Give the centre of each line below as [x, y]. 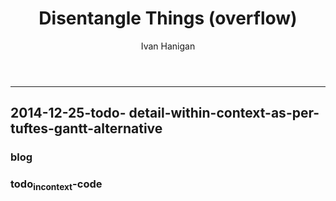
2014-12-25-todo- [68, 113]
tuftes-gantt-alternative [86, 128]
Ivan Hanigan [168, 46]
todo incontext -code [56, 185]
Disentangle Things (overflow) [168, 18]
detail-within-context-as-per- [224, 113]
